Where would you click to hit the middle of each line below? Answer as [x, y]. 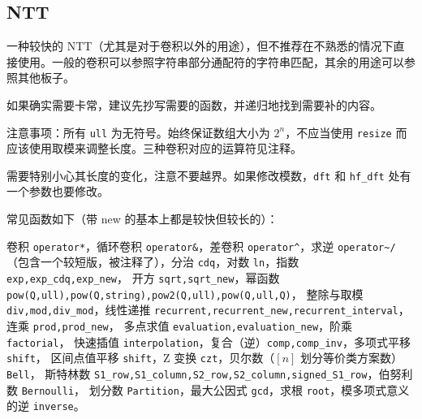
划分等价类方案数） [352, 358]
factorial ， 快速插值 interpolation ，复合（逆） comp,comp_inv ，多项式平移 [209, 341]
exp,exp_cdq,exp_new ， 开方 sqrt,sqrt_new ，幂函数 [143, 277]
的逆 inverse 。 [46, 406]
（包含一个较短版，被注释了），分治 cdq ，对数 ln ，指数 [153, 262]
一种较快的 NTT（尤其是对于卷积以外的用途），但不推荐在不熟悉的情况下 [200, 46]
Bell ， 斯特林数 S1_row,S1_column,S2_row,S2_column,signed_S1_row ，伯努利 [210, 373]
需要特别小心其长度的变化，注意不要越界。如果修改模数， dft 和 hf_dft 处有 [209, 175]
